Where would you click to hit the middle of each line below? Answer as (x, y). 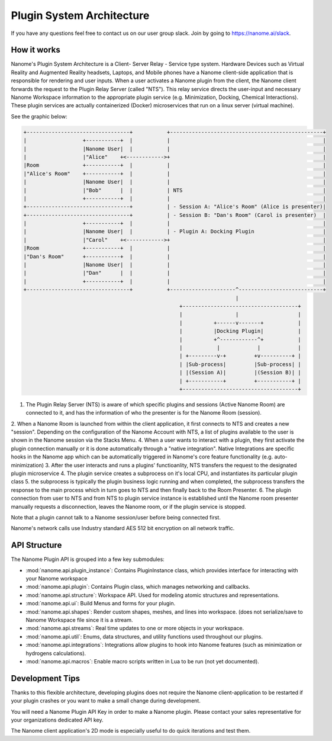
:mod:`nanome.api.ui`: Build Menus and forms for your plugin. (101, 604)
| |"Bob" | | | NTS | (175, 190)
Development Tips (45, 678)
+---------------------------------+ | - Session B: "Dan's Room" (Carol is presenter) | (175, 215)
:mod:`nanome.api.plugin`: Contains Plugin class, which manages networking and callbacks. (138, 587)
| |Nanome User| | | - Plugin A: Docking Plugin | (175, 232)
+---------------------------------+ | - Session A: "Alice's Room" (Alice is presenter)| (175, 207)
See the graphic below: (39, 116)
